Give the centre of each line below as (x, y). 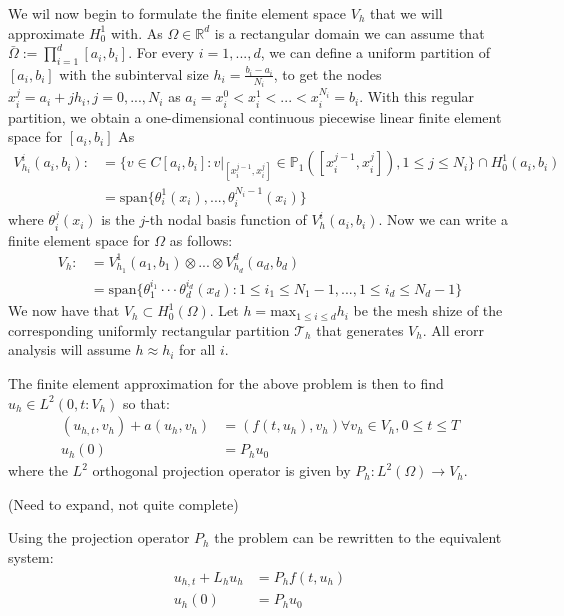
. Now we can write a (443, 219)
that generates (360, 329)
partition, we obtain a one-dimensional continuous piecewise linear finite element (255, 116)
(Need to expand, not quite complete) (123, 503)
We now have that (64, 310)
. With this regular (417, 96)
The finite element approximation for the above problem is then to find (226, 383)
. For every (161, 52)
